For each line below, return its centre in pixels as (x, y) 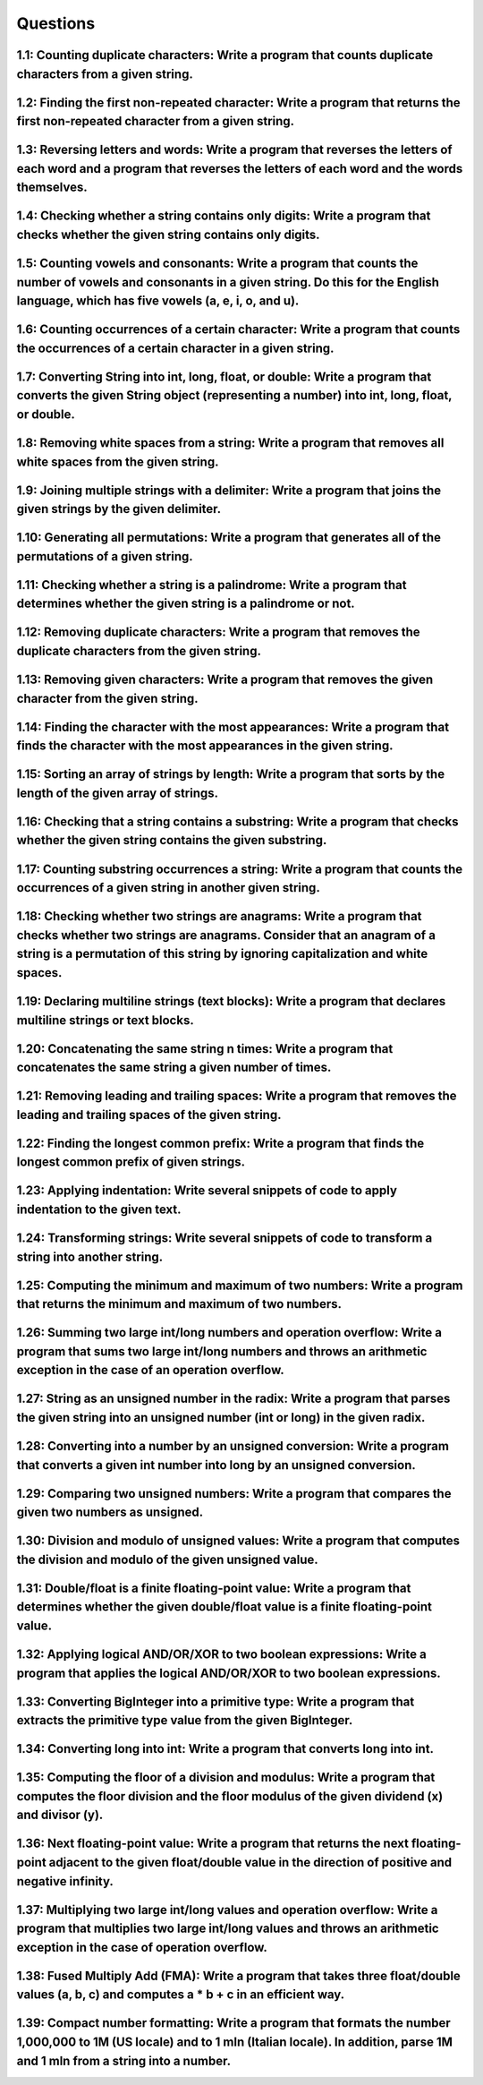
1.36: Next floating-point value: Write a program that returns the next (212, 1844)
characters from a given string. (105, 74)
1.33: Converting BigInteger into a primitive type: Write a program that (216, 1701)
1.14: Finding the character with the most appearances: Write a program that (233, 726)
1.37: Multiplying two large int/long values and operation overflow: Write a (227, 1910)
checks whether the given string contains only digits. (169, 234)
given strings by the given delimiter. (119, 509)
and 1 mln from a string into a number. (124, 2060)
